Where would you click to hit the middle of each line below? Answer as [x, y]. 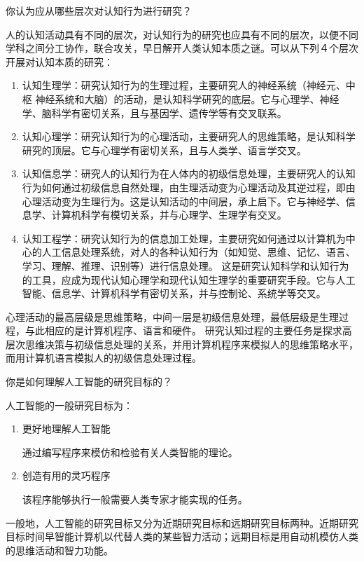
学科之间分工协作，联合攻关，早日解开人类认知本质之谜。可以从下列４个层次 [182, 48]
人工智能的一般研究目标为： [69, 405]
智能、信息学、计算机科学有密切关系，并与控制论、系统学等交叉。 [174, 293]
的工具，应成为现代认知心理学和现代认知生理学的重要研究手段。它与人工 [189, 279]
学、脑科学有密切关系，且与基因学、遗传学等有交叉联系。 [154, 112]
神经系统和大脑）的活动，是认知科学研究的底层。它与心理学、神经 [187, 98]
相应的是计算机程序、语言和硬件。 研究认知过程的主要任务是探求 [193, 330]
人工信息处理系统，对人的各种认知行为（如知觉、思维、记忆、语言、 [198, 252]
